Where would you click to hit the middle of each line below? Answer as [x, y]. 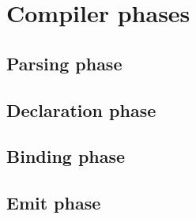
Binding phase [66, 156]
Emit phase [54, 203]
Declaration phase [81, 109]
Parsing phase [64, 63]
